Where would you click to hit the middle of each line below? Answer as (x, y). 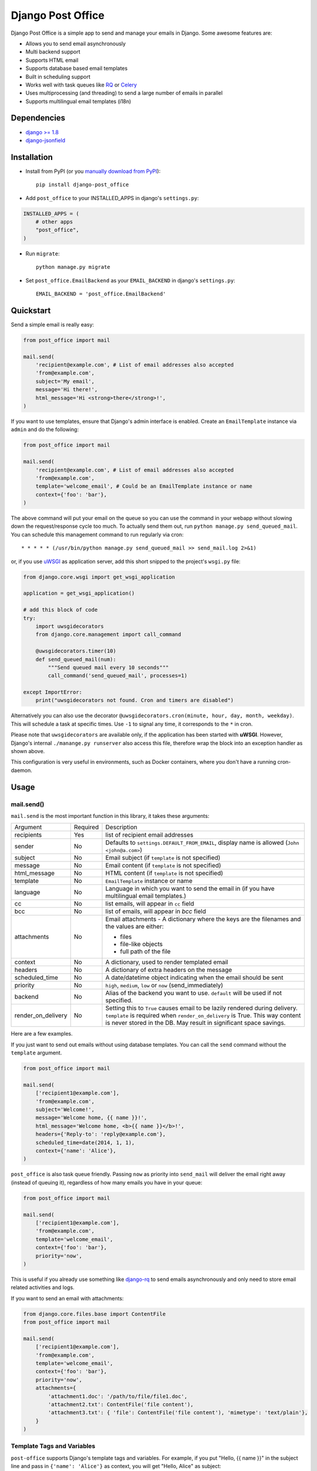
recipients (28, 835)
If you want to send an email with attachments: (67, 1298)
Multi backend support (53, 52)
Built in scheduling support (58, 76)
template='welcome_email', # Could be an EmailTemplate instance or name (144, 486)
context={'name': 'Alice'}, (76, 1151)
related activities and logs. (43, 1287)
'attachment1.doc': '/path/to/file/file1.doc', (118, 1396)
